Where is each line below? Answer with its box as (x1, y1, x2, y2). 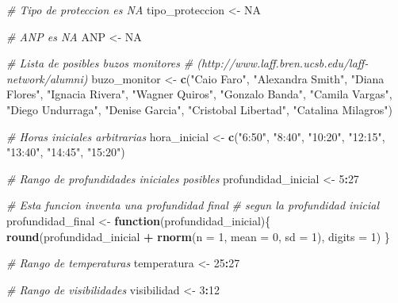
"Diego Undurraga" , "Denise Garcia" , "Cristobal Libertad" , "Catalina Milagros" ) (6, 101, 392, 117)
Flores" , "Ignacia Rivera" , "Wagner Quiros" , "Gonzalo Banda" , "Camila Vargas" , (6, 86, 392, 102)
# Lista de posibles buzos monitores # (6, 55, 193, 71)
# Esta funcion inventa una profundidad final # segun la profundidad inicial (6, 197, 380, 213)
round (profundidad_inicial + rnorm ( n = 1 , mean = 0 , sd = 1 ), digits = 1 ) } (6, 228, 390, 244)
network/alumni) (6, 70, 88, 86)
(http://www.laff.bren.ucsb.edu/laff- (197, 55, 369, 71)
